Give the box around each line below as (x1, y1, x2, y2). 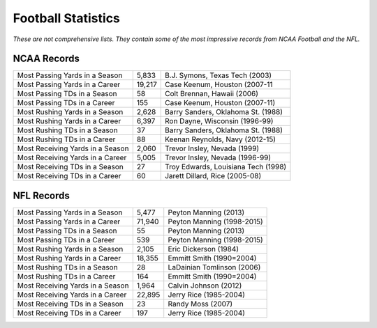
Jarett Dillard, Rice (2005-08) (164, 171, 262, 181)
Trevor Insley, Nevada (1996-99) (164, 153, 272, 163)
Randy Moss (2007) (168, 299, 233, 309)
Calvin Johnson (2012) (168, 281, 242, 290)
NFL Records (13, 189, 70, 201)
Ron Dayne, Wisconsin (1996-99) (164, 116, 274, 126)
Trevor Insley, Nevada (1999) (164, 143, 260, 153)
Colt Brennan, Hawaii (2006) (164, 89, 258, 99)
